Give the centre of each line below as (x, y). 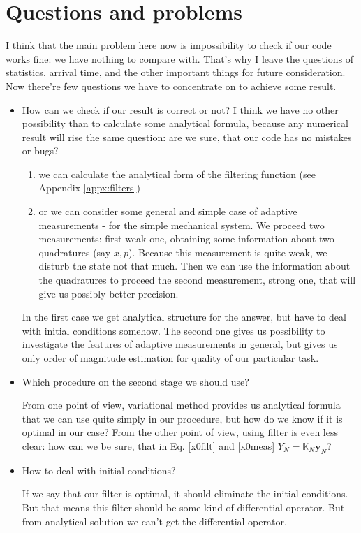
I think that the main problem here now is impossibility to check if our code (169, 45)
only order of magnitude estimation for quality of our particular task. (170, 358)
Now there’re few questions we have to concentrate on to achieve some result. (171, 86)
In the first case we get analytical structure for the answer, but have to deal (184, 317)
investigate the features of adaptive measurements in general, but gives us (180, 344)
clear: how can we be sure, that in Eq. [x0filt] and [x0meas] (148, 445)
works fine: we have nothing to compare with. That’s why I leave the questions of (180, 58)
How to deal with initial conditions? (99, 470)
